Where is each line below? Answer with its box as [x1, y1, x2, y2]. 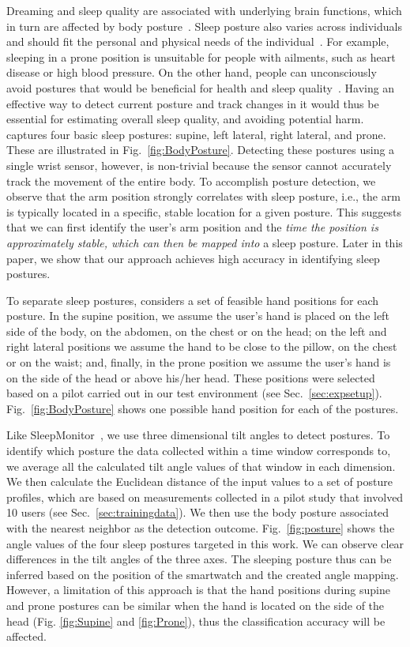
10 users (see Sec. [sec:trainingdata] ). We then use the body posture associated [6, 504, 389, 521]
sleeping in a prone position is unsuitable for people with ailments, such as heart [6, 48, 396, 65]
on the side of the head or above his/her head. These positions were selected [6, 369, 375, 386]
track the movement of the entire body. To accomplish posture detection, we [6, 172, 376, 189]
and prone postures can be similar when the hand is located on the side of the [6, 596, 385, 613]
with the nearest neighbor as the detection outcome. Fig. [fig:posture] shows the [6, 520, 395, 536]
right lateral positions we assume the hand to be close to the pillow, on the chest [6, 338, 397, 355]
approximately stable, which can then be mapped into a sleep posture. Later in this [6, 234, 403, 250]
